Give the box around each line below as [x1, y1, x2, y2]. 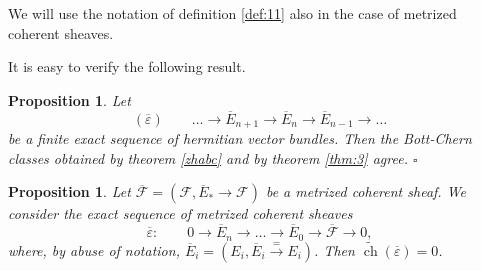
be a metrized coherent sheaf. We [265, 181, 466, 202]
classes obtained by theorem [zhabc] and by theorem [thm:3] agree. [8, 147, 408, 168]
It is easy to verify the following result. [8, 56, 246, 77]
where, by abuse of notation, [8, 239, 180, 260]
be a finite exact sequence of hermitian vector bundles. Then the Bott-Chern [8, 128, 472, 149]
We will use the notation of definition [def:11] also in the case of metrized [8, 3, 457, 23]
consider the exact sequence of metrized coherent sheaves [8, 203, 353, 224]
